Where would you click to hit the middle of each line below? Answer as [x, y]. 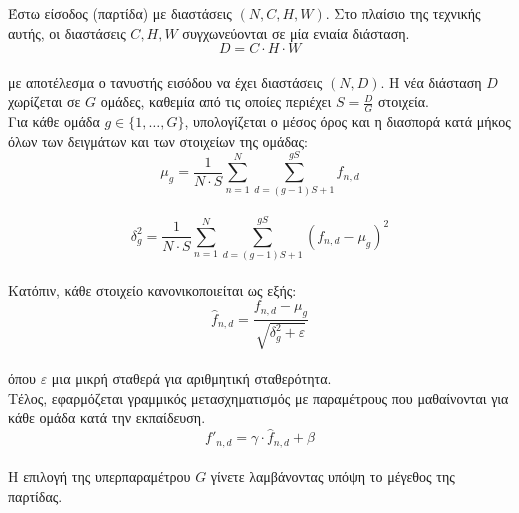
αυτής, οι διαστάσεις [67, 32]
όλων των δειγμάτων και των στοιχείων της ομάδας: [158, 140]
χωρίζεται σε [44, 101]
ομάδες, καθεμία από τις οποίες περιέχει [216, 101]
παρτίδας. [35, 495]
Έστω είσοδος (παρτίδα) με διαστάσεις [120, 13]
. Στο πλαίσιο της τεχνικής [403, 13]
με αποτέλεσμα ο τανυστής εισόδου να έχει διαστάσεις [165, 81]
